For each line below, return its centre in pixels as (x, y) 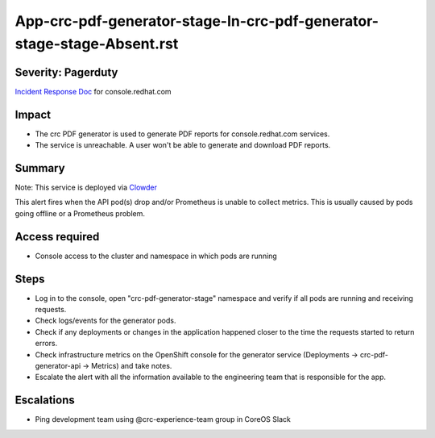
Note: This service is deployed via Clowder (86, 188)
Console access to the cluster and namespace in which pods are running (156, 256)
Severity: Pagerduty (66, 72)
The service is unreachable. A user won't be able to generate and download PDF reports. (183, 145)
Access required (57, 237)
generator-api (58, 366)
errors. (46, 344)
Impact (33, 114)
